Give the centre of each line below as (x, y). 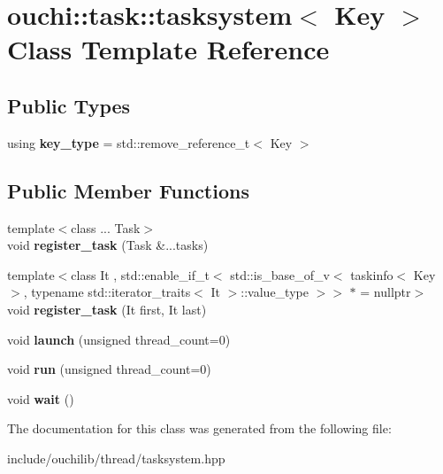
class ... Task (106, 227)
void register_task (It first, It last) (107, 309)
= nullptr (386, 292)
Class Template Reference (168, 49)
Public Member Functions (128, 190)
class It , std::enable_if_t (140, 274)
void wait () (41, 398)
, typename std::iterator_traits (107, 292)
